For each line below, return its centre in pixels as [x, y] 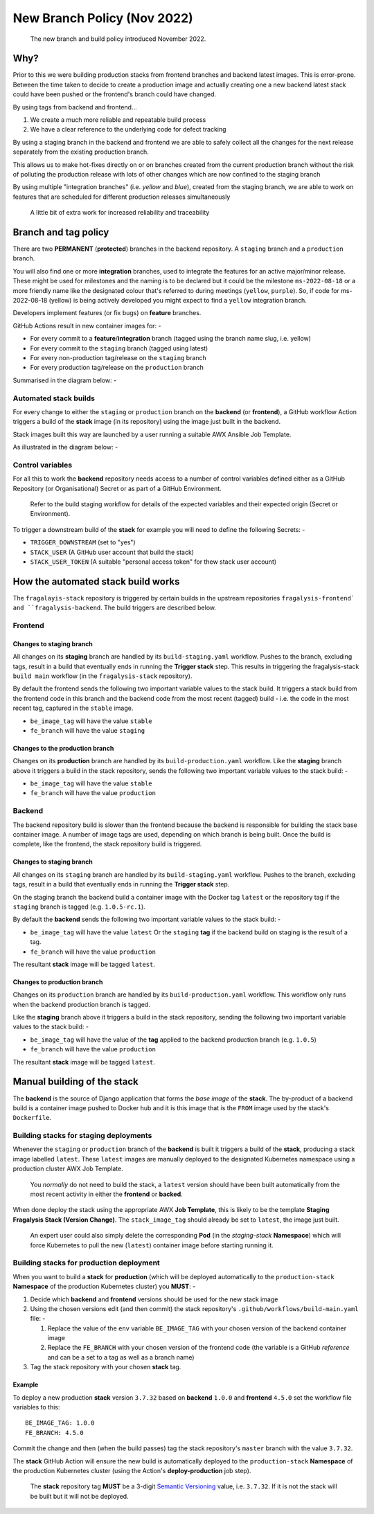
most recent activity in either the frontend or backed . [106, 1194]
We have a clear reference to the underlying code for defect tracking [128, 130]
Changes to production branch [58, 982]
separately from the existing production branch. [81, 152]
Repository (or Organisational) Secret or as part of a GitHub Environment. [117, 488]
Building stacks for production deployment [87, 1263]
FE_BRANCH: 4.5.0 [54, 1433]
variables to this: [36, 1407]
